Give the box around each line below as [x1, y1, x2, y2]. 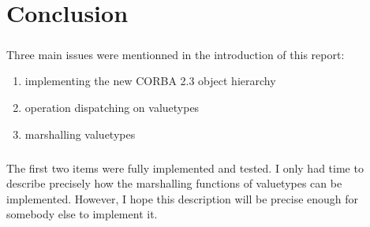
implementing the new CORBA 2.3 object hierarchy [24, 73, 276, 89]
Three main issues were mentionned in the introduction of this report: [6, 46, 345, 62]
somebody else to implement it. [6, 206, 158, 222]
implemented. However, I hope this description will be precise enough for [6, 190, 359, 207]
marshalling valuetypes [24, 125, 136, 142]
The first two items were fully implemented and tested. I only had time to [6, 159, 364, 176]
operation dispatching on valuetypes [24, 99, 200, 115]
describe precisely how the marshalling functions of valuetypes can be [6, 175, 342, 192]
